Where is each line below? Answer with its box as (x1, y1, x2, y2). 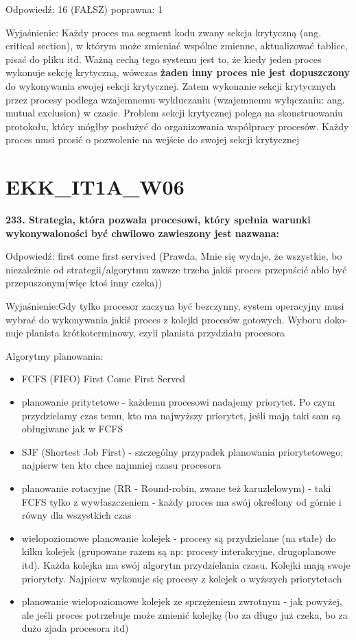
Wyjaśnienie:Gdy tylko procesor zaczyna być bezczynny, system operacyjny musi (5, 299, 344, 313)
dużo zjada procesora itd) (21, 621, 129, 635)
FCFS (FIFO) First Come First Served (21, 371, 186, 386)
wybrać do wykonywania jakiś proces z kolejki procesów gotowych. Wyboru (5, 312, 322, 326)
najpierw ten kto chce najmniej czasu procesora (21, 458, 222, 472)
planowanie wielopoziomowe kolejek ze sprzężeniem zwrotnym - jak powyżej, (21, 594, 342, 608)
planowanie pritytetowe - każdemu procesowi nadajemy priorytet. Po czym (21, 395, 335, 408)
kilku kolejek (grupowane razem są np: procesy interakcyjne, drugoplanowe (21, 544, 336, 558)
